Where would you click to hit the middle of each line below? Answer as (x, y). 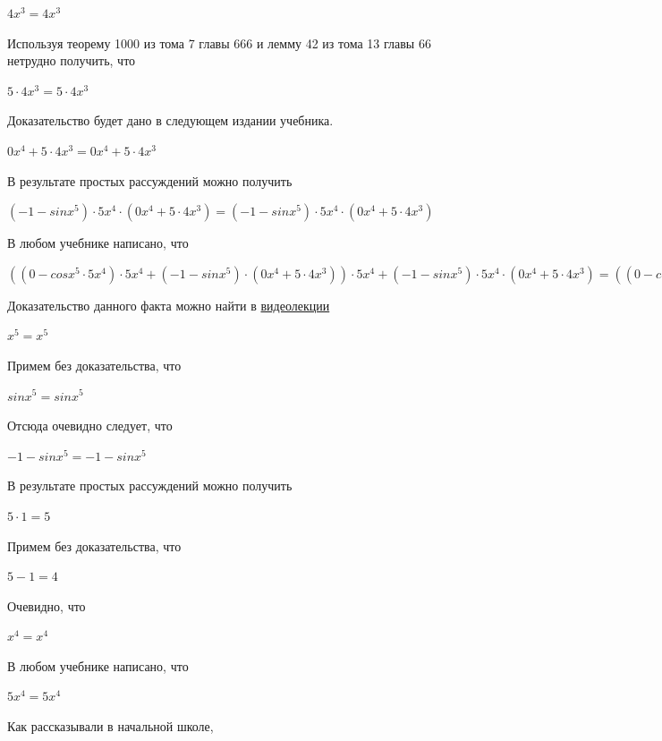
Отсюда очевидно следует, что (90, 426)
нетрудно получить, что (72, 60)
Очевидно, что (47, 605)
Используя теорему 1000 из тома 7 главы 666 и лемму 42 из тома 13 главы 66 (219, 43)
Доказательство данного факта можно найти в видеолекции (169, 305)
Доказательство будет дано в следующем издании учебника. (170, 120)
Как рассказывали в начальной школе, (110, 726)
